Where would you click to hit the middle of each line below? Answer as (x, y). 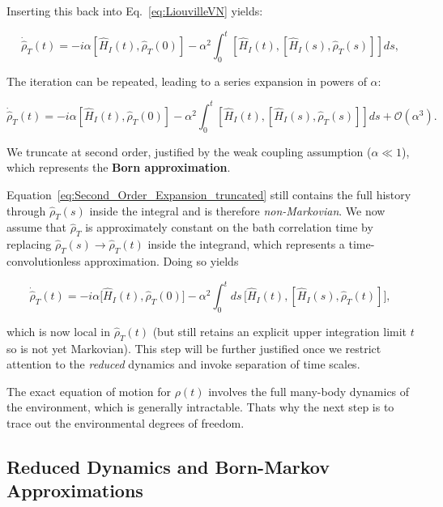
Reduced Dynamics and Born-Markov (168, 467)
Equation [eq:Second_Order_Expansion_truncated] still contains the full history (209, 194)
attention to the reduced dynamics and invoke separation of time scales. (183, 364)
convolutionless (44, 260)
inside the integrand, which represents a (246, 244)
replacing (29, 244)
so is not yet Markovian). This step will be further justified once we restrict (194, 348)
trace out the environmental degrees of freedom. (126, 423)
